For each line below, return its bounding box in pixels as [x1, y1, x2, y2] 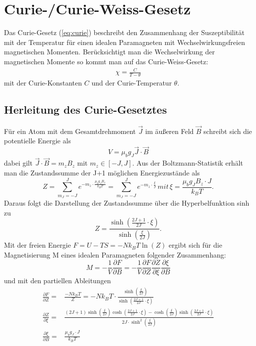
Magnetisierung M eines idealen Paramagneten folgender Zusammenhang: [4, 249, 226, 259]
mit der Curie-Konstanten [4, 77, 82, 87]
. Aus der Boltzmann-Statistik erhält [132, 158, 243, 168]
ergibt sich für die [169, 240, 222, 250]
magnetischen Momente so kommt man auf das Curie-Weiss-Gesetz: [4, 56, 208, 66]
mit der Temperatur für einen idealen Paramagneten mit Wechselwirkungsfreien [4, 37, 245, 47]
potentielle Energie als [4, 135, 71, 146]
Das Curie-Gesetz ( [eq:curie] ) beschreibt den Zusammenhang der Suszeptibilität [4, 27, 245, 38]
